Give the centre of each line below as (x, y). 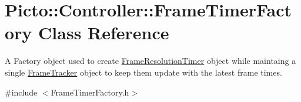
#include (21, 92)
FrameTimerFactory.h (90, 92)
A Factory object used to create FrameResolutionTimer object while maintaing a (150, 61)
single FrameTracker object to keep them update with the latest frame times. (143, 72)
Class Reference (104, 33)
